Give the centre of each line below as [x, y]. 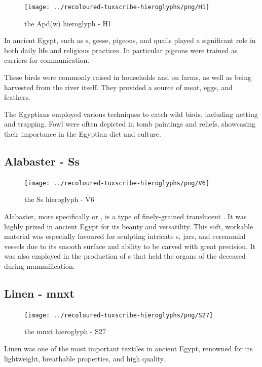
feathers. [17, 97]
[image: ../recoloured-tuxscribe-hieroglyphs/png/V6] [117, 183]
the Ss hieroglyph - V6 [59, 199]
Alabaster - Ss [42, 161]
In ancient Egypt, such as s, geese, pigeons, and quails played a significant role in [130, 40]
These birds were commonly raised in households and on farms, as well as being [128, 77]
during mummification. [40, 266]
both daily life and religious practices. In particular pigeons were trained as [121, 50]
